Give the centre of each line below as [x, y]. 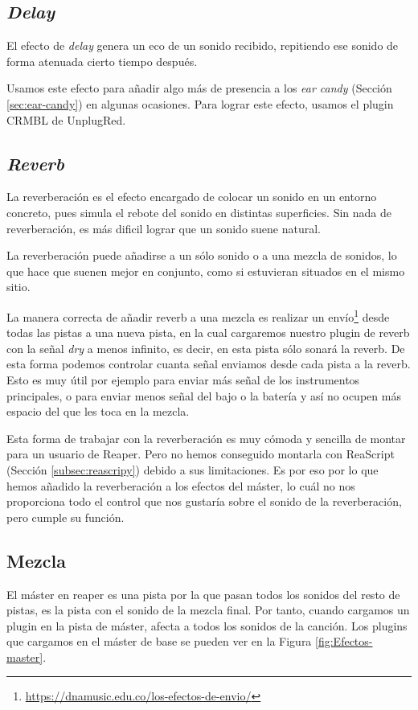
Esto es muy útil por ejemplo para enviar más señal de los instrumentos [183, 379]
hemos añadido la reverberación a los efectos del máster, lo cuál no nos [181, 485]
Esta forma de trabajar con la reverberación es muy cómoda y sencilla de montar [206, 438]
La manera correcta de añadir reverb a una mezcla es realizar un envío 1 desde [198, 315]
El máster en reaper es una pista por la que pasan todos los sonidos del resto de [203, 594]
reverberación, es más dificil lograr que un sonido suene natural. [164, 228]
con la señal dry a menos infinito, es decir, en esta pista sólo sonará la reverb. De [206, 348]
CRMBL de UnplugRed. [66, 119]
